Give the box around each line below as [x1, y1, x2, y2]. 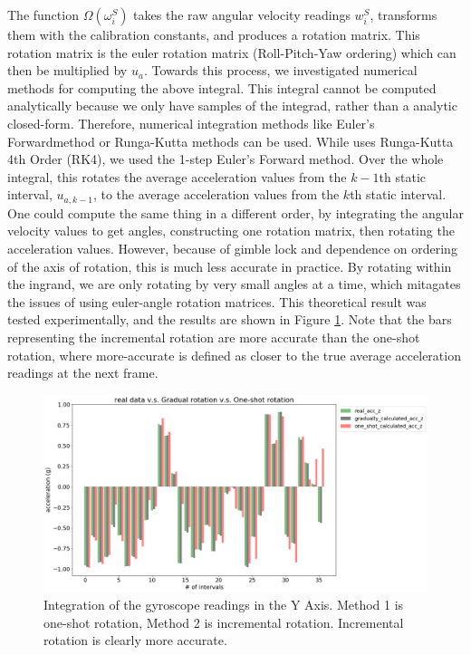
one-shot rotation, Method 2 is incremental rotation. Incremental [43, 612, 404, 631]
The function [7, 5, 79, 24]
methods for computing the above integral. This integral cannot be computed [7, 78, 437, 97]
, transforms [370, 5, 437, 24]
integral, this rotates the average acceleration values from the [7, 167, 347, 186]
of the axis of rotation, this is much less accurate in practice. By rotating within [7, 256, 452, 275]
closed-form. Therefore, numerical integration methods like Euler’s [7, 113, 375, 132]
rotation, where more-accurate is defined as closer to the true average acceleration [7, 345, 461, 364]
